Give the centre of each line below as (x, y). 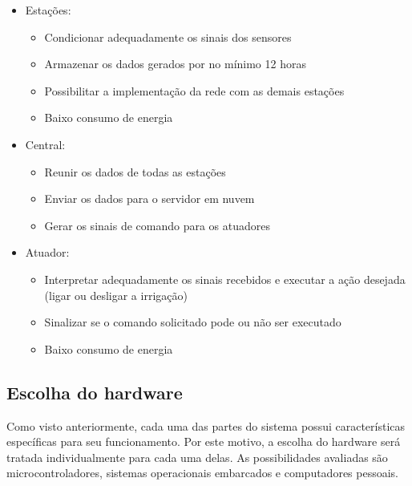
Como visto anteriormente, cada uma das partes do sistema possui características (206, 425)
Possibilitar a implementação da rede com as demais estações (194, 90)
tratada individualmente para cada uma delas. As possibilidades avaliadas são (197, 457)
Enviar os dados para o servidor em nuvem (149, 198)
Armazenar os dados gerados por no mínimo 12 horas (175, 64)
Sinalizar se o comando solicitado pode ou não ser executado (193, 322)
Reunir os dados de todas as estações (135, 171)
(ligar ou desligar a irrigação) (116, 295)
